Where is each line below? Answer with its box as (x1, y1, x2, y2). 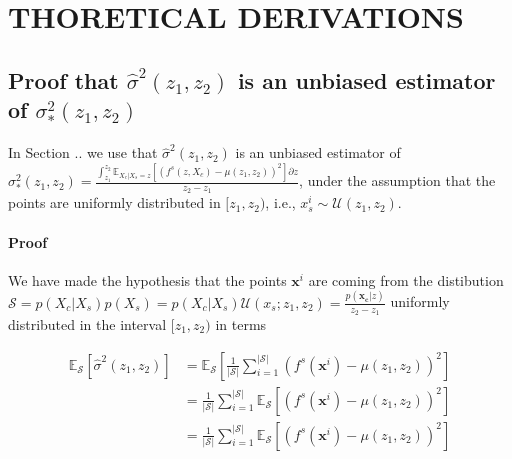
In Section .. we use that (8, 142, 158, 163)
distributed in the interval (8, 314, 167, 334)
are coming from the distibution (308, 269, 504, 290)
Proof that (8, 64, 119, 95)
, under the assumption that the (299, 170, 496, 191)
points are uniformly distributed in (8, 192, 221, 213)
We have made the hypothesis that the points (8, 269, 287, 290)
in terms (215, 314, 267, 334)
